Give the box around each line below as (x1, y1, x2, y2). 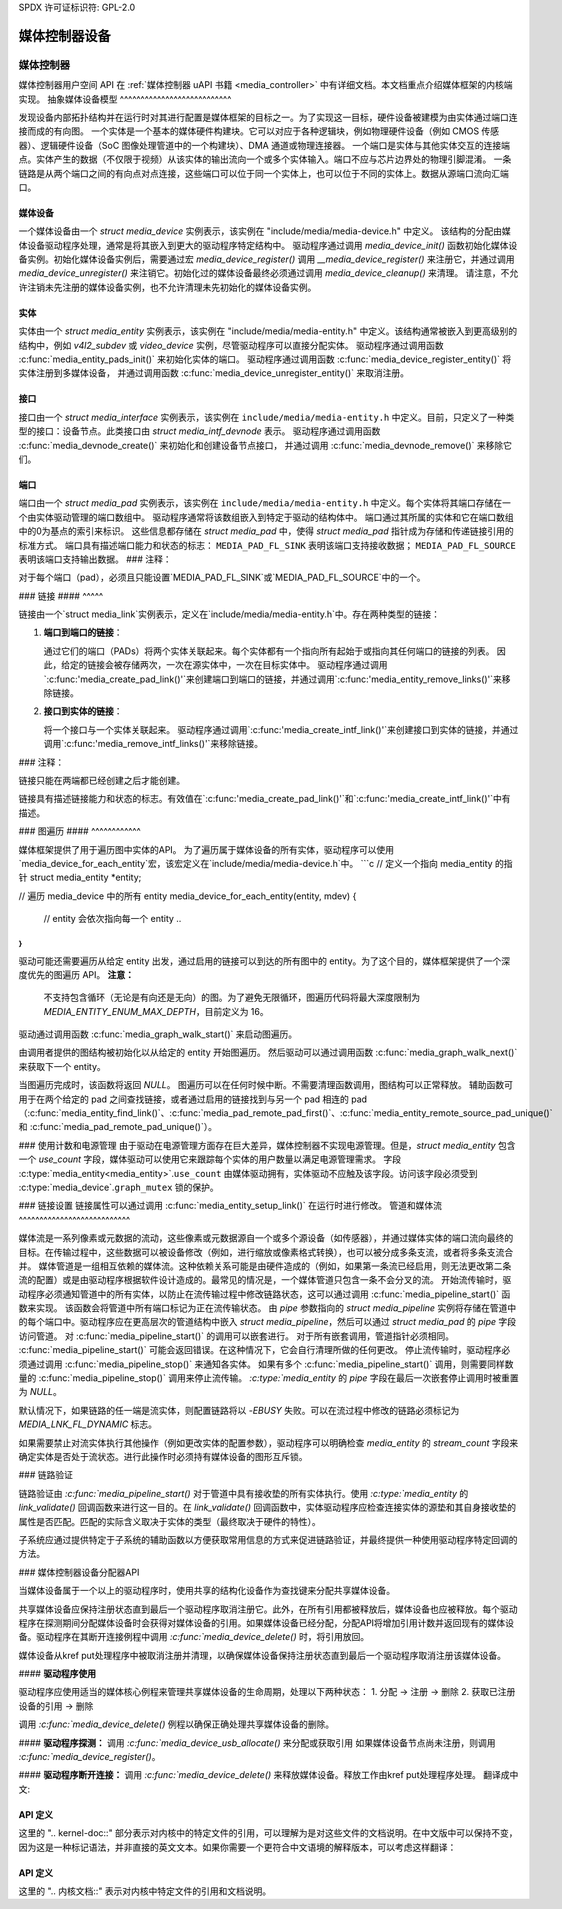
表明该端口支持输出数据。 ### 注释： (18, 553, 172, 565)
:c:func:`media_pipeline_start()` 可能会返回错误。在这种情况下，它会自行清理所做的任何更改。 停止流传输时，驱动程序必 (18, 1344, 511, 1356)
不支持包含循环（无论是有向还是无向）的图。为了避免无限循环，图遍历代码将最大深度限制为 (43, 991, 420, 1004)
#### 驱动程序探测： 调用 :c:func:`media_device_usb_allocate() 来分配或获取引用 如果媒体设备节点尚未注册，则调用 (18, 1736, 496, 1749)
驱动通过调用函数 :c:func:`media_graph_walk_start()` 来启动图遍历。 (18, 1028, 298, 1040)
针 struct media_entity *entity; (18, 871, 142, 884)
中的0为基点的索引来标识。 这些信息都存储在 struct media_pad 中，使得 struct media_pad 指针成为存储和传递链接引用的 (18, 525, 514, 537)
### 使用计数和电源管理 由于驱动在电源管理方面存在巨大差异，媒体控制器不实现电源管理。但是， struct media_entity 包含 (18, 1139, 516, 1151)
